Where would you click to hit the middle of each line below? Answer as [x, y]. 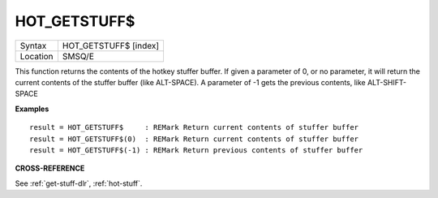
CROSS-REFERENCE [50, 168]
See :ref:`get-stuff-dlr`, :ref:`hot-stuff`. [79, 183]
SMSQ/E [78, 56]
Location [36, 56]
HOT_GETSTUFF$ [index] [111, 45]
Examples [32, 109]
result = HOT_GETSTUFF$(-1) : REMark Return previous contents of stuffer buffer [196, 150]
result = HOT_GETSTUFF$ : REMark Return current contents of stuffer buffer [194, 127]
